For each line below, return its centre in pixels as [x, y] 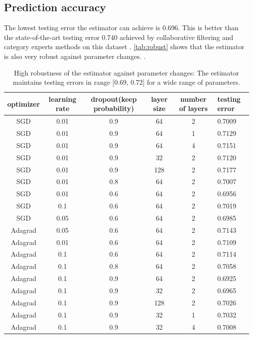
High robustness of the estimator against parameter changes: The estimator [126, 72]
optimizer [24, 103]
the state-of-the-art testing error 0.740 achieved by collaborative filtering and [119, 37]
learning [63, 99]
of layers [193, 108]
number [193, 99]
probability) [114, 108]
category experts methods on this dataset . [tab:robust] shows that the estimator [124, 47]
